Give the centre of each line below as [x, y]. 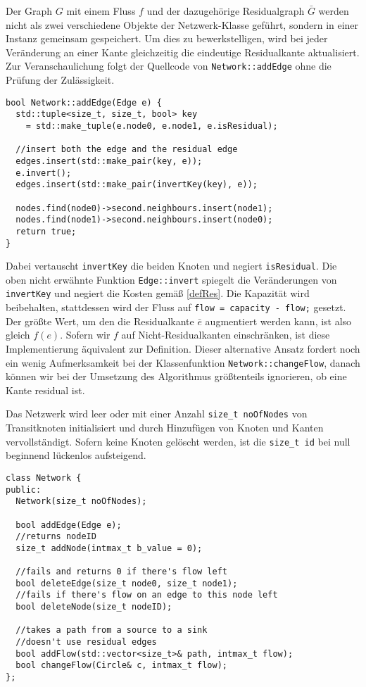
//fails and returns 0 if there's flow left [121, 572]
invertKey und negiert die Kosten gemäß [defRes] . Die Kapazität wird [158, 293]
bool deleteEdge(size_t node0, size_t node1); [127, 583]
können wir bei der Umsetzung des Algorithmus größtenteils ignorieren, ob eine [176, 376]
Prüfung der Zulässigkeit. [60, 80]
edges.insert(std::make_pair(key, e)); [109, 161]
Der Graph [29, 11]
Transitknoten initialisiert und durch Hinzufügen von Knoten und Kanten [165, 428]
